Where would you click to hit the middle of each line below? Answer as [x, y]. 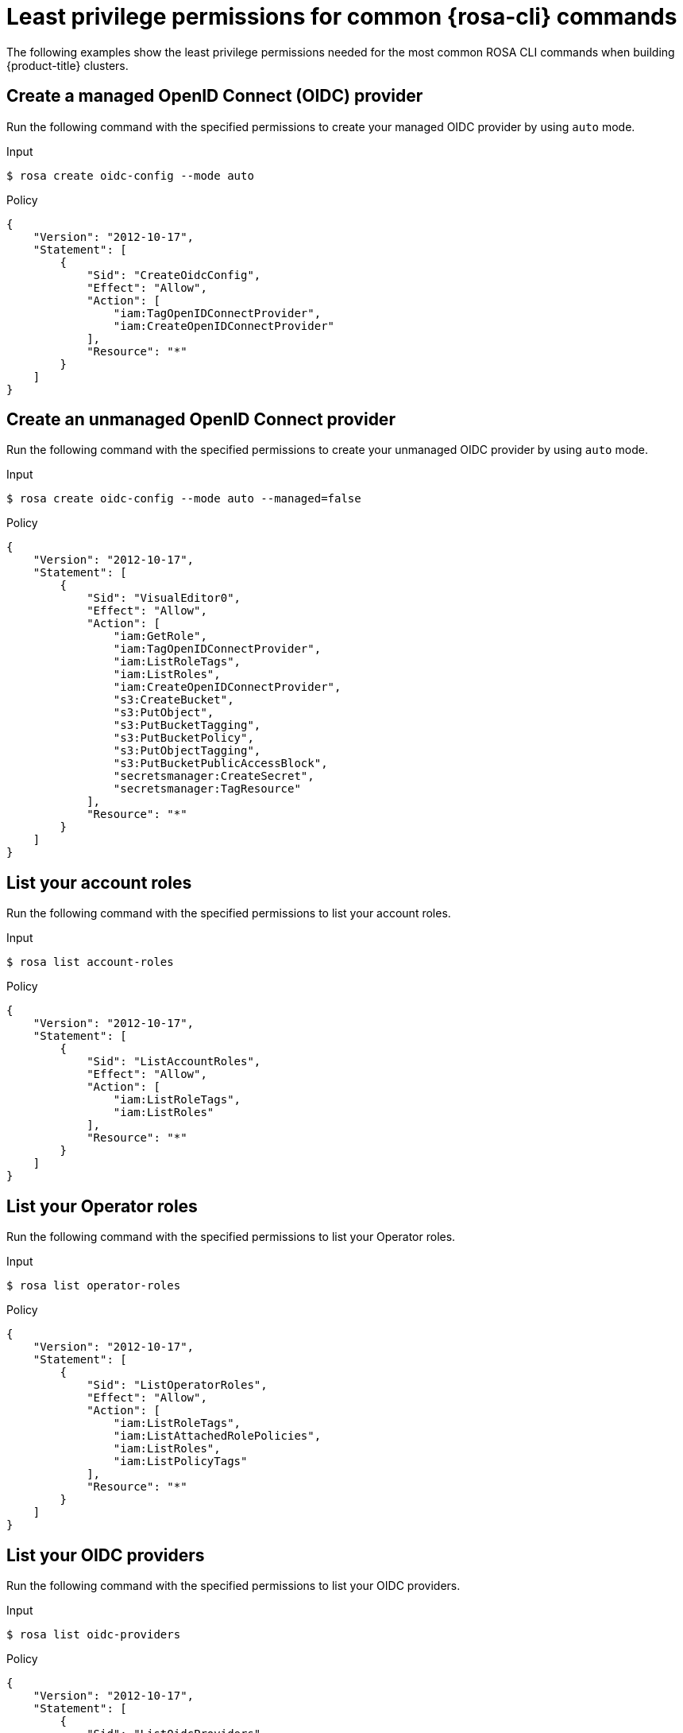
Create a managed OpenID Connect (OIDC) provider [215, 96]
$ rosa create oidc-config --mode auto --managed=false [184, 499]
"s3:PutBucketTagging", [187, 725]
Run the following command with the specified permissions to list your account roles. [229, 913]
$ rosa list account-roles [90, 962]
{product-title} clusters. [68, 65]
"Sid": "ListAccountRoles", [174, 1062]
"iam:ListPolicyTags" [180, 1462]
